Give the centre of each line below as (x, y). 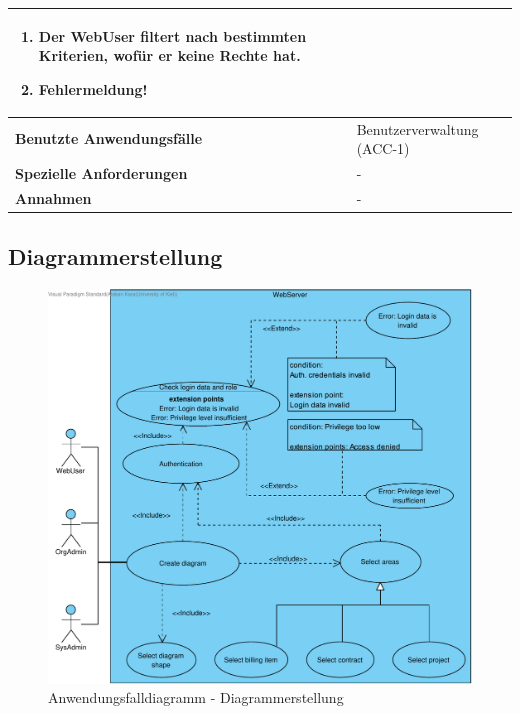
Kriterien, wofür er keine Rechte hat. (169, 55)
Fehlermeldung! (93, 88)
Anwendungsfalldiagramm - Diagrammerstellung (196, 697)
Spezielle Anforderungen (101, 172)
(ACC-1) (383, 148)
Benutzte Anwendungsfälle (109, 138)
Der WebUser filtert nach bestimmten (172, 35)
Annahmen (53, 197)
